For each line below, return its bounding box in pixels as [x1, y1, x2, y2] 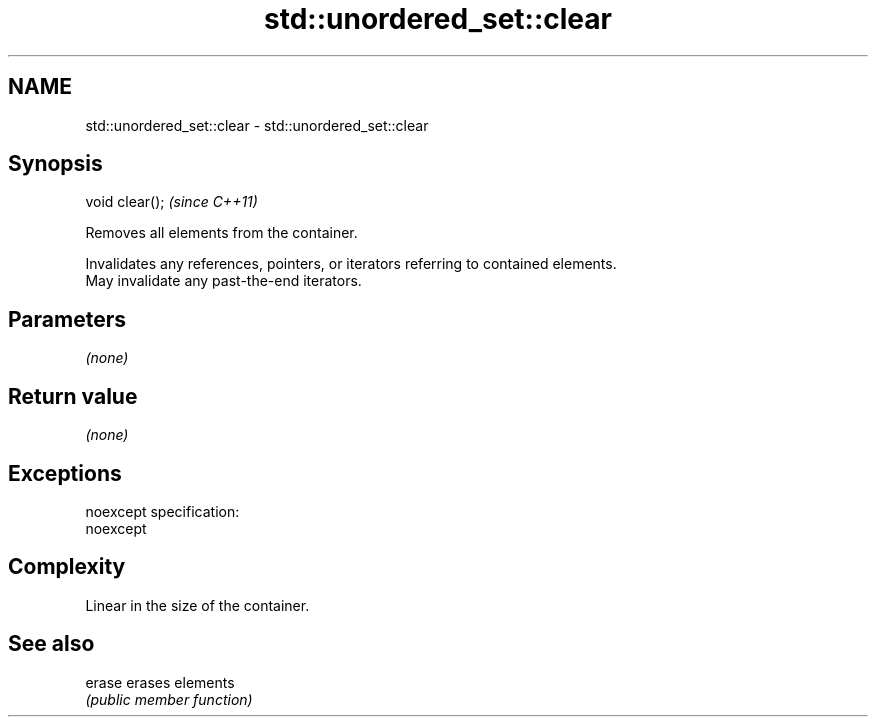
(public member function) [85, 690, 253, 708]
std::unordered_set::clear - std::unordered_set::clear [85, 116, 429, 134]
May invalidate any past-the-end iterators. [85, 272, 362, 290]
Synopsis [8, 151, 103, 177]
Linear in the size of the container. [85, 596, 310, 614]
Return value [8, 383, 138, 409]
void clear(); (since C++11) [85, 193, 258, 211]
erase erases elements [85, 673, 235, 691]
